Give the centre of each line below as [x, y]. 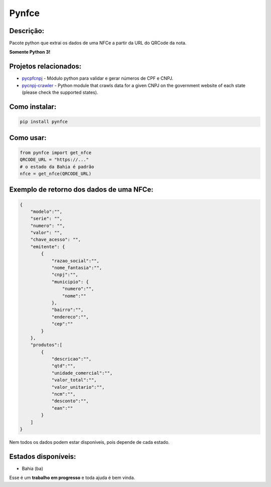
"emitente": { [48, 247]
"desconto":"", [70, 401]
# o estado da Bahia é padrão [57, 167]
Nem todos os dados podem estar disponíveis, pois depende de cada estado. [90, 442]
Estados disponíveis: [43, 456]
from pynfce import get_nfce [56, 152]
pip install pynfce [44, 122]
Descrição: [27, 31]
